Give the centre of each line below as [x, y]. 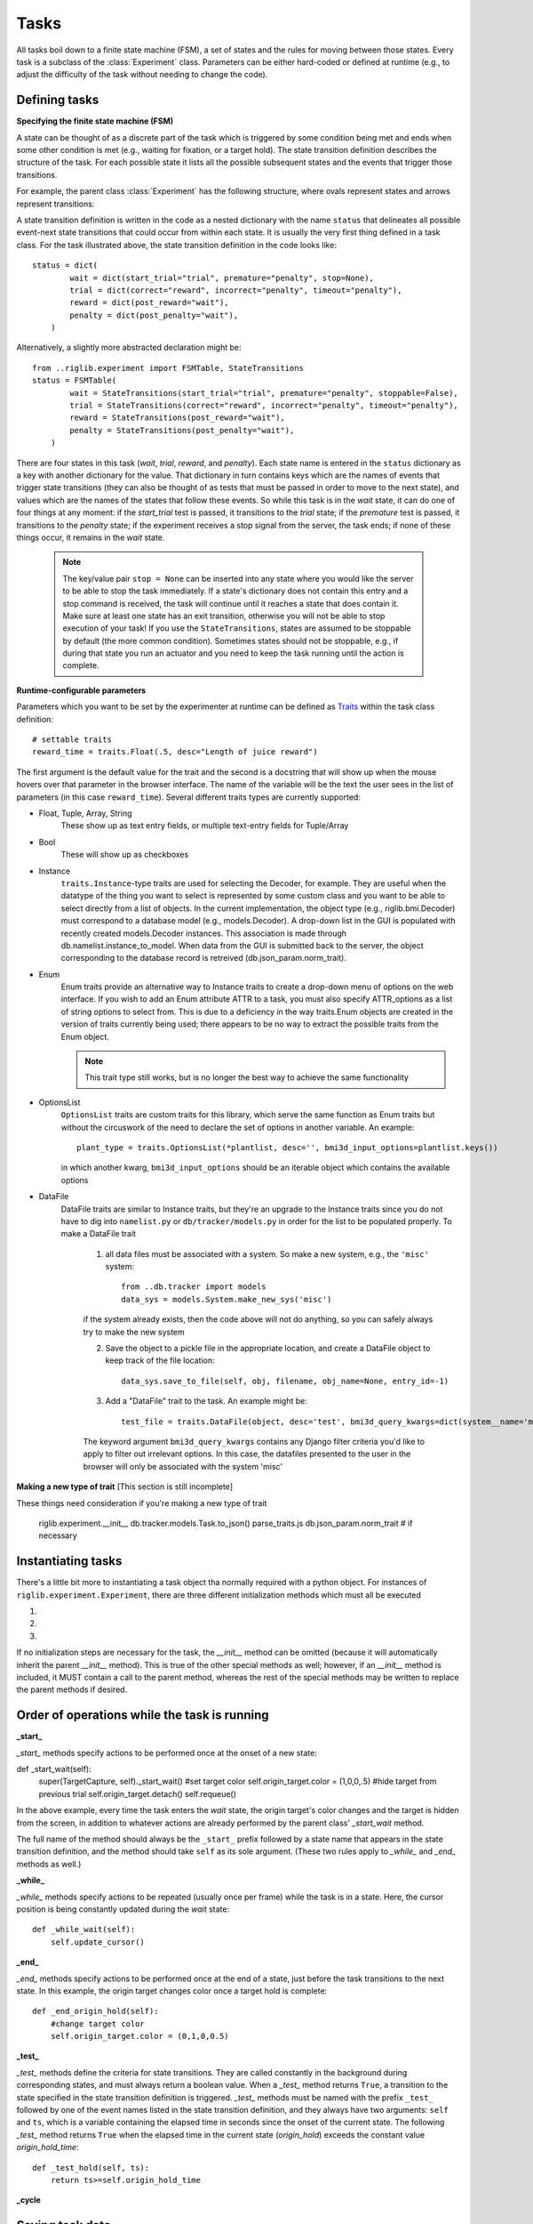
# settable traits [72, 740]
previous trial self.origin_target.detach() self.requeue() [138, 1793]
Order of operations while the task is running [143, 1716]
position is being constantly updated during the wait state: [123, 1909]
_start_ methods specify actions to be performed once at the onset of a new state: [167, 1753]
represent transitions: [56, 204]
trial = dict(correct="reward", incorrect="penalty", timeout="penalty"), [236, 290]
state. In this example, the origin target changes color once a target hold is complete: [172, 1990]
